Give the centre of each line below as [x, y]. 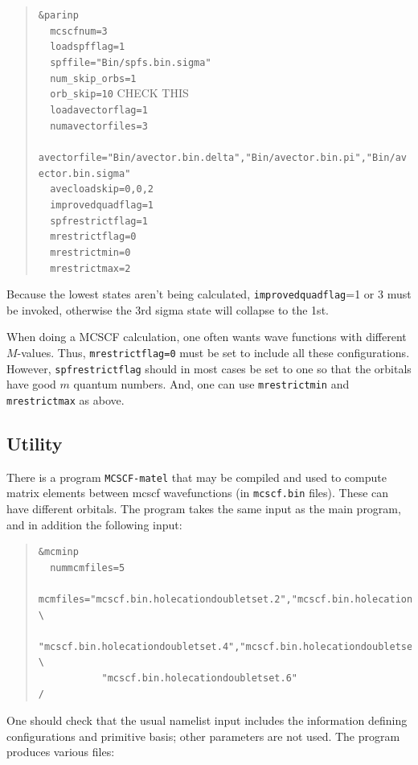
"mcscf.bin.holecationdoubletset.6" [199, 679]
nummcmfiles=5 [88, 568]
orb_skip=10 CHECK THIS [119, 93]
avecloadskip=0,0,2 [102, 189]
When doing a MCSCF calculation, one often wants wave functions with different [207, 337]
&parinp [58, 15]
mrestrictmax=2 [90, 268]
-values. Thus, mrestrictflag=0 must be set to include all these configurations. [213, 352]
